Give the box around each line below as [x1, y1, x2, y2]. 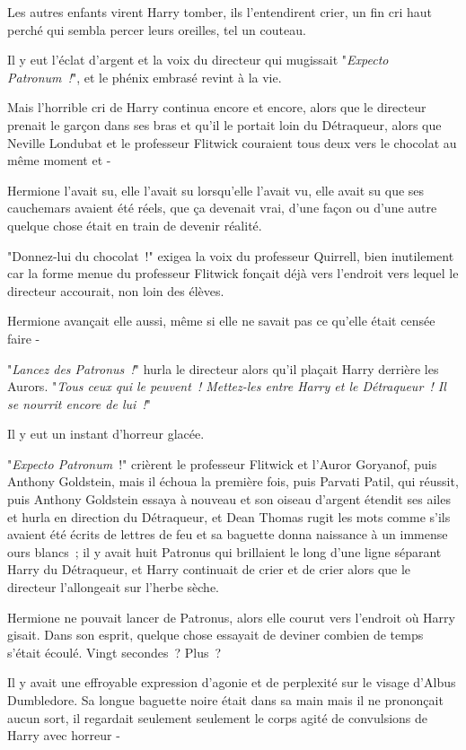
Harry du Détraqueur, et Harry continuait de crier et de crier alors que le [7, 560, 411, 579]
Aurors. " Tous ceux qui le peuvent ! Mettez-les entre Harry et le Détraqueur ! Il [7, 377, 446, 396]
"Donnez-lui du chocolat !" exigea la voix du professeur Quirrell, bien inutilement [7, 246, 454, 265]
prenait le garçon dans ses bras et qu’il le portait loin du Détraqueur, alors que [7, 115, 442, 134]
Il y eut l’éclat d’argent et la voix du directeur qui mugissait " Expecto [7, 50, 389, 69]
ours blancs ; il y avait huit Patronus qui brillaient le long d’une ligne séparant [7, 542, 442, 561]
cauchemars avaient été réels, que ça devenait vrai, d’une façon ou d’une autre [7, 198, 437, 217]
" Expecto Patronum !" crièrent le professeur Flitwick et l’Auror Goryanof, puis [7, 454, 437, 473]
